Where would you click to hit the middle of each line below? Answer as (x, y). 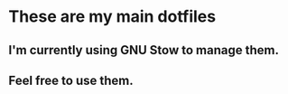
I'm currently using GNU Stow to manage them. (144, 50)
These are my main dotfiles (112, 17)
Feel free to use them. (71, 80)
